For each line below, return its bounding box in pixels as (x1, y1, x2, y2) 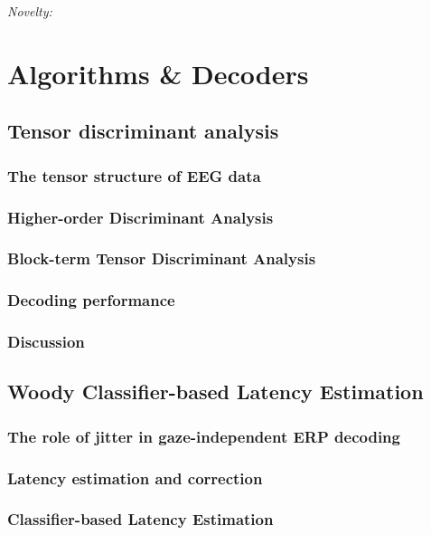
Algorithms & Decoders (7, 54, 309, 91)
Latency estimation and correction (7, 466, 263, 489)
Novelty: (7, 2, 52, 20)
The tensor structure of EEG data (7, 164, 261, 186)
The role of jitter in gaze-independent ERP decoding (7, 425, 400, 447)
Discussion (7, 330, 85, 353)
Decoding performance (7, 289, 175, 311)
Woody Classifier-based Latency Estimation (7, 377, 424, 406)
